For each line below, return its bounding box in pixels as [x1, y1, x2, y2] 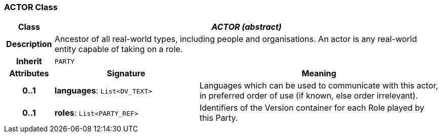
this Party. [199, 113, 238, 123]
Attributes [9, 68, 49, 79]
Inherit [16, 56, 42, 67]
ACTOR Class [4, 2, 58, 12]
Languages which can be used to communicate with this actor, [199, 80, 438, 91]
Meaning [302, 68, 337, 79]
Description [6, 39, 52, 50]
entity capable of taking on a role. [54, 44, 183, 55]
